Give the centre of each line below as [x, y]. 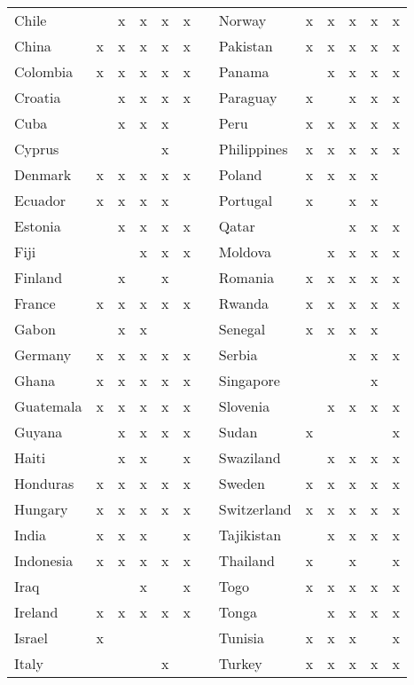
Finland [39, 277]
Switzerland [255, 509]
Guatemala [48, 406]
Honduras [44, 483]
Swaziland [250, 457]
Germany [43, 354]
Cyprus [37, 149]
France [35, 303]
